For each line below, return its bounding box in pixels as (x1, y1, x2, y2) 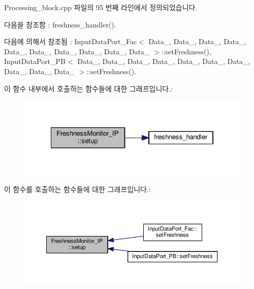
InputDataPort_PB (4, 56, 66, 67)
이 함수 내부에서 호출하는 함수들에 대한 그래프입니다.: (4, 83, 173, 93)
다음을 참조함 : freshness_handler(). (4, 19, 116, 29)
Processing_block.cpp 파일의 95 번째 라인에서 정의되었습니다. (4, 2, 198, 12)
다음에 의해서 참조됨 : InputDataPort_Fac (4, 36, 137, 47)
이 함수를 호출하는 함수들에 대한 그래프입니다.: (4, 184, 151, 195)
